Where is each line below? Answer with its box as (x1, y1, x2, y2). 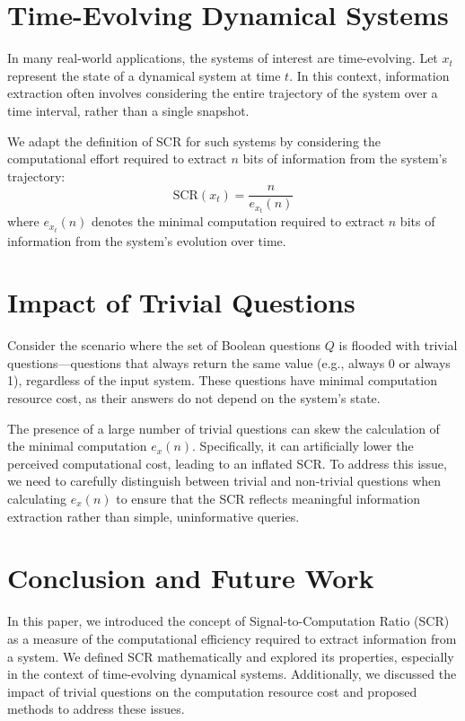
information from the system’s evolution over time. (7, 231, 286, 250)
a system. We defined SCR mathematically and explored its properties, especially (7, 646, 454, 665)
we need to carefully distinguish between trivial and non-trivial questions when (7, 471, 442, 490)
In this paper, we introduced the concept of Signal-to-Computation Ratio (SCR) (7, 611, 450, 630)
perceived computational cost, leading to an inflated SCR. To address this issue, (7, 453, 447, 472)
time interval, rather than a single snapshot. (7, 101, 250, 119)
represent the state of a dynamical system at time (7, 66, 281, 84)
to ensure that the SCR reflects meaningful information (116, 489, 421, 507)
